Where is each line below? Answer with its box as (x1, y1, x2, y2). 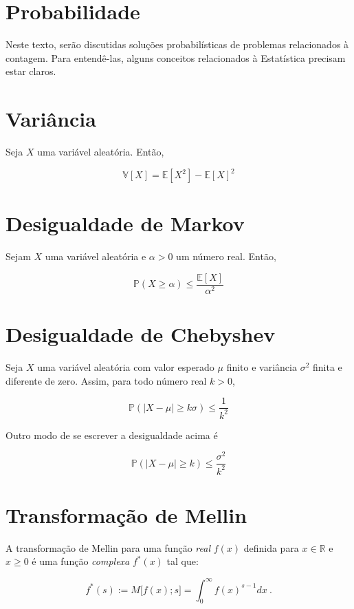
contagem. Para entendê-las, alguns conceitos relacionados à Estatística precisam (5, 50, 346, 65)
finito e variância (226, 360, 297, 374)
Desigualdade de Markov (5, 209, 245, 237)
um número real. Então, (176, 249, 276, 264)
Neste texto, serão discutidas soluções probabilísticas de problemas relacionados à (5, 37, 349, 52)
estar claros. (5, 64, 56, 78)
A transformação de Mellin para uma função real (5, 540, 210, 555)
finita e (312, 360, 342, 374)
